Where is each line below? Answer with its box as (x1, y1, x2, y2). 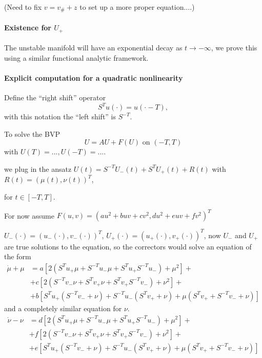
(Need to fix (4, 2, 42, 12)
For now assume (4, 210, 54, 221)
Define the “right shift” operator (4, 92, 106, 103)
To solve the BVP (4, 128, 60, 139)
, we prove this (211, 42, 257, 53)
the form (4, 251, 31, 262)
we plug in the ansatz (4, 163, 72, 174)
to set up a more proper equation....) (79, 2, 195, 12)
